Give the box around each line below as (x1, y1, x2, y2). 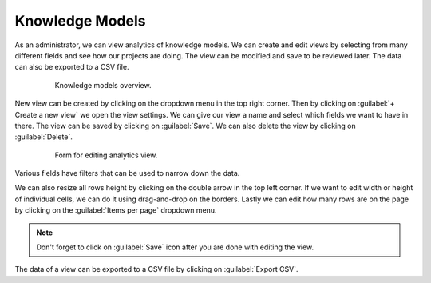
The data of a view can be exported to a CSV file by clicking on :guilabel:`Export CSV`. (14, 265, 299, 274)
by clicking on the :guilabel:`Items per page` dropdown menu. (14, 205, 217, 215)
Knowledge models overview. (54, 80, 152, 90)
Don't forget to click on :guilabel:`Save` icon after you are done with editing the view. (36, 242, 314, 252)
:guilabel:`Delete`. (14, 132, 73, 141)
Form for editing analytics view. (54, 150, 158, 160)
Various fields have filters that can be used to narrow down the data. (14, 169, 240, 178)
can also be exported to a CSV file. (14, 62, 129, 72)
